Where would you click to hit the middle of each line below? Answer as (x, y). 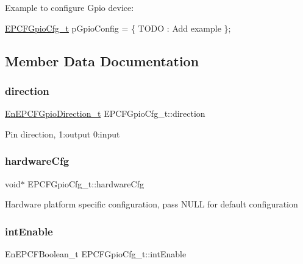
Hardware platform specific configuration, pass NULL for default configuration (151, 204)
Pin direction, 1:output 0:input (62, 134)
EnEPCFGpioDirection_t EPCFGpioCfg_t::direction (105, 113)
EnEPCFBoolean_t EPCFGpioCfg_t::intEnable (96, 254)
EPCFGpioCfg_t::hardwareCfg (86, 183)
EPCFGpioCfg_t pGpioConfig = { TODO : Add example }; (118, 28)
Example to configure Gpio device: (70, 7)
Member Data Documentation (102, 61)
